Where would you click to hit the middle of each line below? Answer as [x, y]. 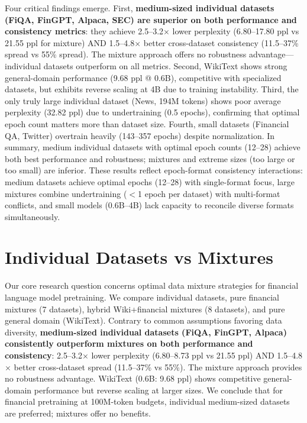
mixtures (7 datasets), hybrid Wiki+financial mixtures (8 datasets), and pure [145, 309]
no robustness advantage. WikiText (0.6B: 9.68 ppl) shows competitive [133, 378]
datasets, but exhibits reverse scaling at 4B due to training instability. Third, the [152, 89]
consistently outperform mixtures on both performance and [129, 343]
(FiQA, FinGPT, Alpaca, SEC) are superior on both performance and [151, 19]
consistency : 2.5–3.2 [43, 355]
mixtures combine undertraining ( [66, 193]
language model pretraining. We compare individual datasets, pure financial [142, 297]
